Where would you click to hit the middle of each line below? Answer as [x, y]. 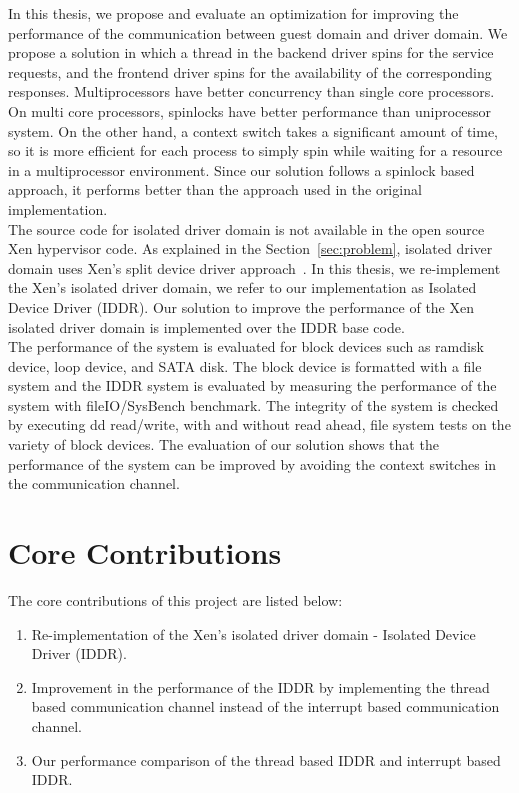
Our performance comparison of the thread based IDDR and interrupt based [266, 759]
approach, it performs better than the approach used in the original [215, 189]
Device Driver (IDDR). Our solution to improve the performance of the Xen [241, 306]
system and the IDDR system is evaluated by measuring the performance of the [252, 385]
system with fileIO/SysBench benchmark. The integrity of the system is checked [253, 404]
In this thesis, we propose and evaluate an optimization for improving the [233, 13]
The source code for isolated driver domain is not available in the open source [246, 228]
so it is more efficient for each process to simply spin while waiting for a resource [255, 150]
